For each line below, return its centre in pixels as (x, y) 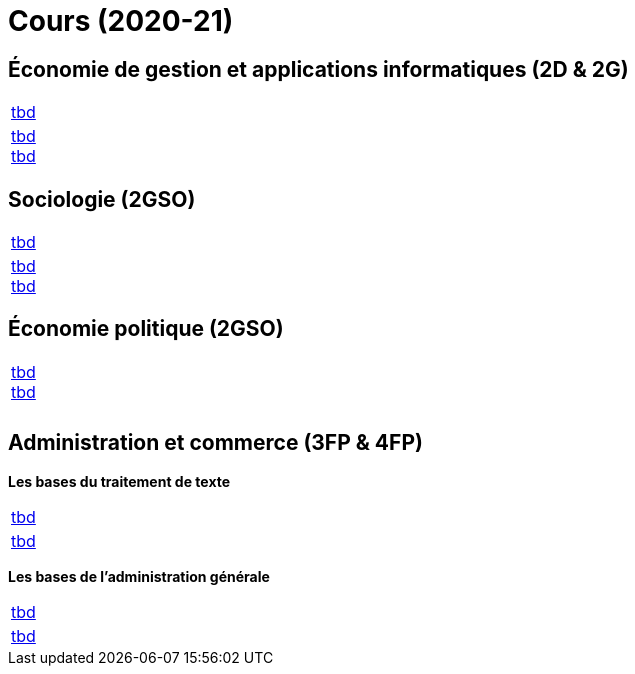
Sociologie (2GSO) (102, 199)
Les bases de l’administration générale (139, 576)
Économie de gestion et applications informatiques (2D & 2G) (318, 69)
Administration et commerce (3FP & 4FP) (215, 443)
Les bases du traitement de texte (119, 481)
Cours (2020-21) (121, 21)
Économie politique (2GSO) (146, 329)
